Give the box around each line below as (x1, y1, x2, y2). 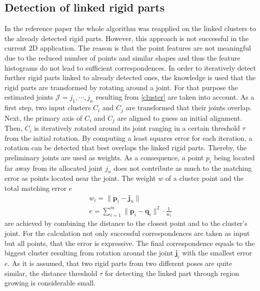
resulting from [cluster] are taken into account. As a (95, 92, 254, 102)
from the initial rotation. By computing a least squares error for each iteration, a (4, 132, 252, 143)
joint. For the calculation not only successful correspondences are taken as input (4, 228, 250, 238)
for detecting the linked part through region (104, 267, 239, 278)
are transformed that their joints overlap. (125, 102, 252, 113)
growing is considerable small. (4, 277, 95, 288)
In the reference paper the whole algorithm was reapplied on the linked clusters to (4, 23, 256, 34)
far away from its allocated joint (4, 162, 103, 173)
